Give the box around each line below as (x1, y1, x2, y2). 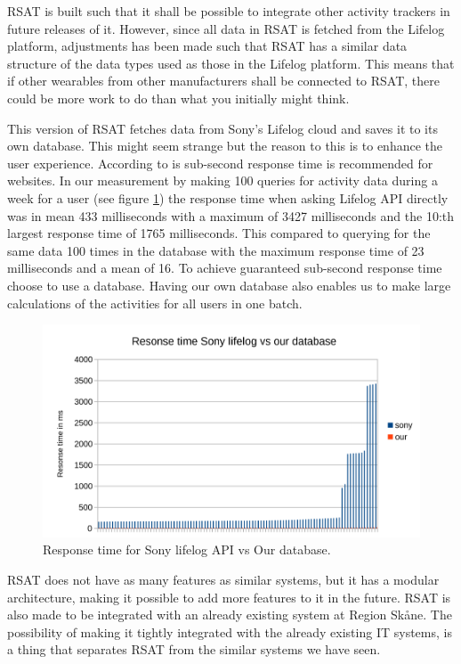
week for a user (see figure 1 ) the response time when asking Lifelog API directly (7, 188, 449, 207)
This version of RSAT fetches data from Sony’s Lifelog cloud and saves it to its (7, 119, 438, 137)
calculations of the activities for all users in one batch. (7, 293, 303, 312)
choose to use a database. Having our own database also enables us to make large (7, 275, 451, 294)
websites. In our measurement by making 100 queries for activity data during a (7, 171, 438, 190)
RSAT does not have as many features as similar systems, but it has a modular (7, 570, 440, 588)
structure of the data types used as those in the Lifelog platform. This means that (7, 53, 455, 72)
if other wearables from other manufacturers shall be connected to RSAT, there (7, 71, 441, 90)
